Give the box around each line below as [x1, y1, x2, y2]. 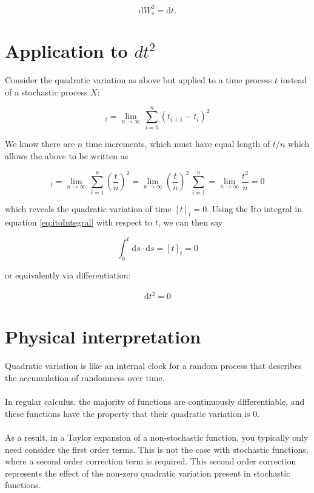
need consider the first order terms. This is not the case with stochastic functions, [5, 443, 309, 455]
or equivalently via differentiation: [5, 269, 131, 281]
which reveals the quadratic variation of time [5, 202, 172, 215]
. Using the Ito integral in [207, 202, 302, 215]
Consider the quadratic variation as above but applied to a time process [5, 74, 272, 86]
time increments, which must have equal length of [85, 137, 270, 150]
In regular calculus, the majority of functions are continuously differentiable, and [5, 395, 305, 408]
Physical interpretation [5, 324, 201, 349]
